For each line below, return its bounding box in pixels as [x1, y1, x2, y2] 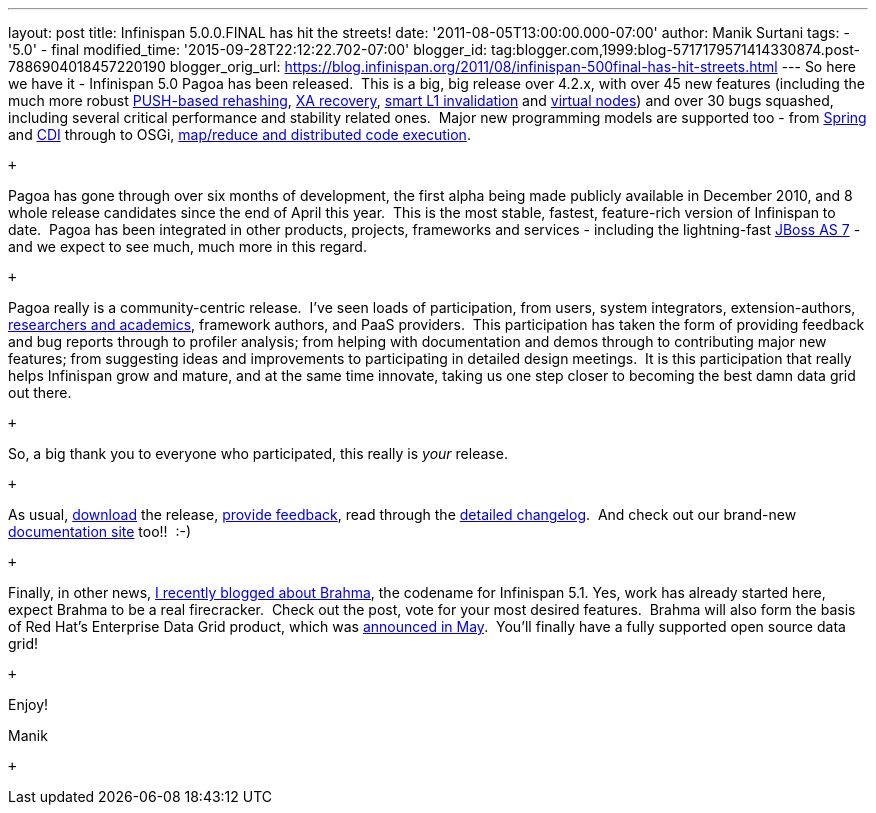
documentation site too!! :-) [8, 523, 192, 540]
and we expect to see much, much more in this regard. [8, 238, 367, 255]
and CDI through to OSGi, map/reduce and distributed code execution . [8, 126, 471, 143]
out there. [8, 384, 72, 401]
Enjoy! [8, 696, 49, 713]
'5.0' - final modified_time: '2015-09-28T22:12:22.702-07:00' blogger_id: [8, 41, 488, 58]
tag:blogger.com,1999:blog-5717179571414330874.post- [490, 41, 860, 58]
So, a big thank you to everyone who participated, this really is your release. [8, 445, 508, 462]
